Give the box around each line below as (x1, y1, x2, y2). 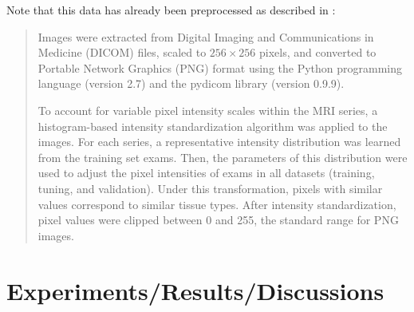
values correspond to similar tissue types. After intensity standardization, (37, 195, 396, 212)
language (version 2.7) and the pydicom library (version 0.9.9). (37, 75, 345, 92)
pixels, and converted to (259, 44, 377, 61)
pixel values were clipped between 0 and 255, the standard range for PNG (37, 211, 399, 228)
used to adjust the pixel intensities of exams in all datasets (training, (37, 164, 375, 181)
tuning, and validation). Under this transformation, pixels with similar (37, 180, 383, 196)
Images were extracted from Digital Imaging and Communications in (37, 28, 374, 45)
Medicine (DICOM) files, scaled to (37, 44, 207, 61)
